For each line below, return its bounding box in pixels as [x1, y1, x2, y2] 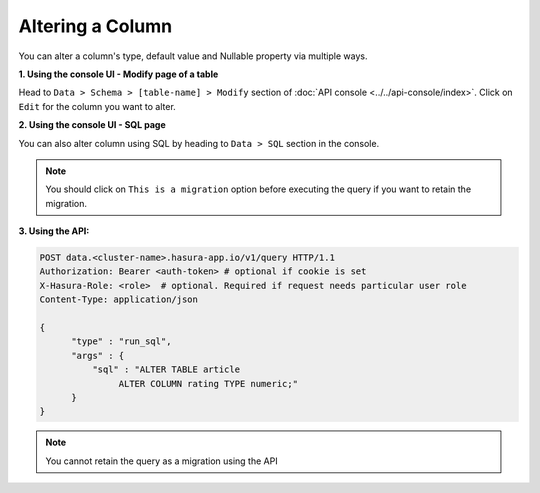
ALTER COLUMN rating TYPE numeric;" [118, 378, 299, 389]
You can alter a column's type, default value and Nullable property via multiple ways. [18, 50, 368, 62]
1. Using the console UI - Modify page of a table [18, 68, 219, 80]
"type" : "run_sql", [71, 336, 172, 347]
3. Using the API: [18, 225, 90, 237]
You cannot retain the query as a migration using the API [45, 455, 279, 467]
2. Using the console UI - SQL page [18, 119, 166, 131]
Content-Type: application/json [39, 294, 199, 305]
